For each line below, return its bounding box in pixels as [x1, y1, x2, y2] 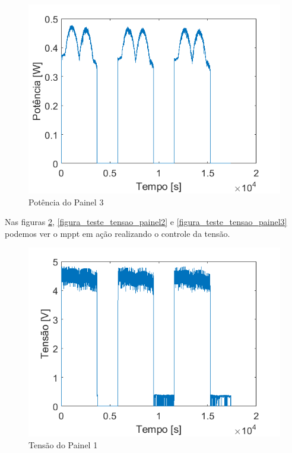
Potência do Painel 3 [28, 195, 104, 208]
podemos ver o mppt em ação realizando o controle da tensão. [5, 227, 230, 239]
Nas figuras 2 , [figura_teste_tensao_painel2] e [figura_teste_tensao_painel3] [5, 216, 287, 228]
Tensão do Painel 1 [28, 438, 98, 451]
